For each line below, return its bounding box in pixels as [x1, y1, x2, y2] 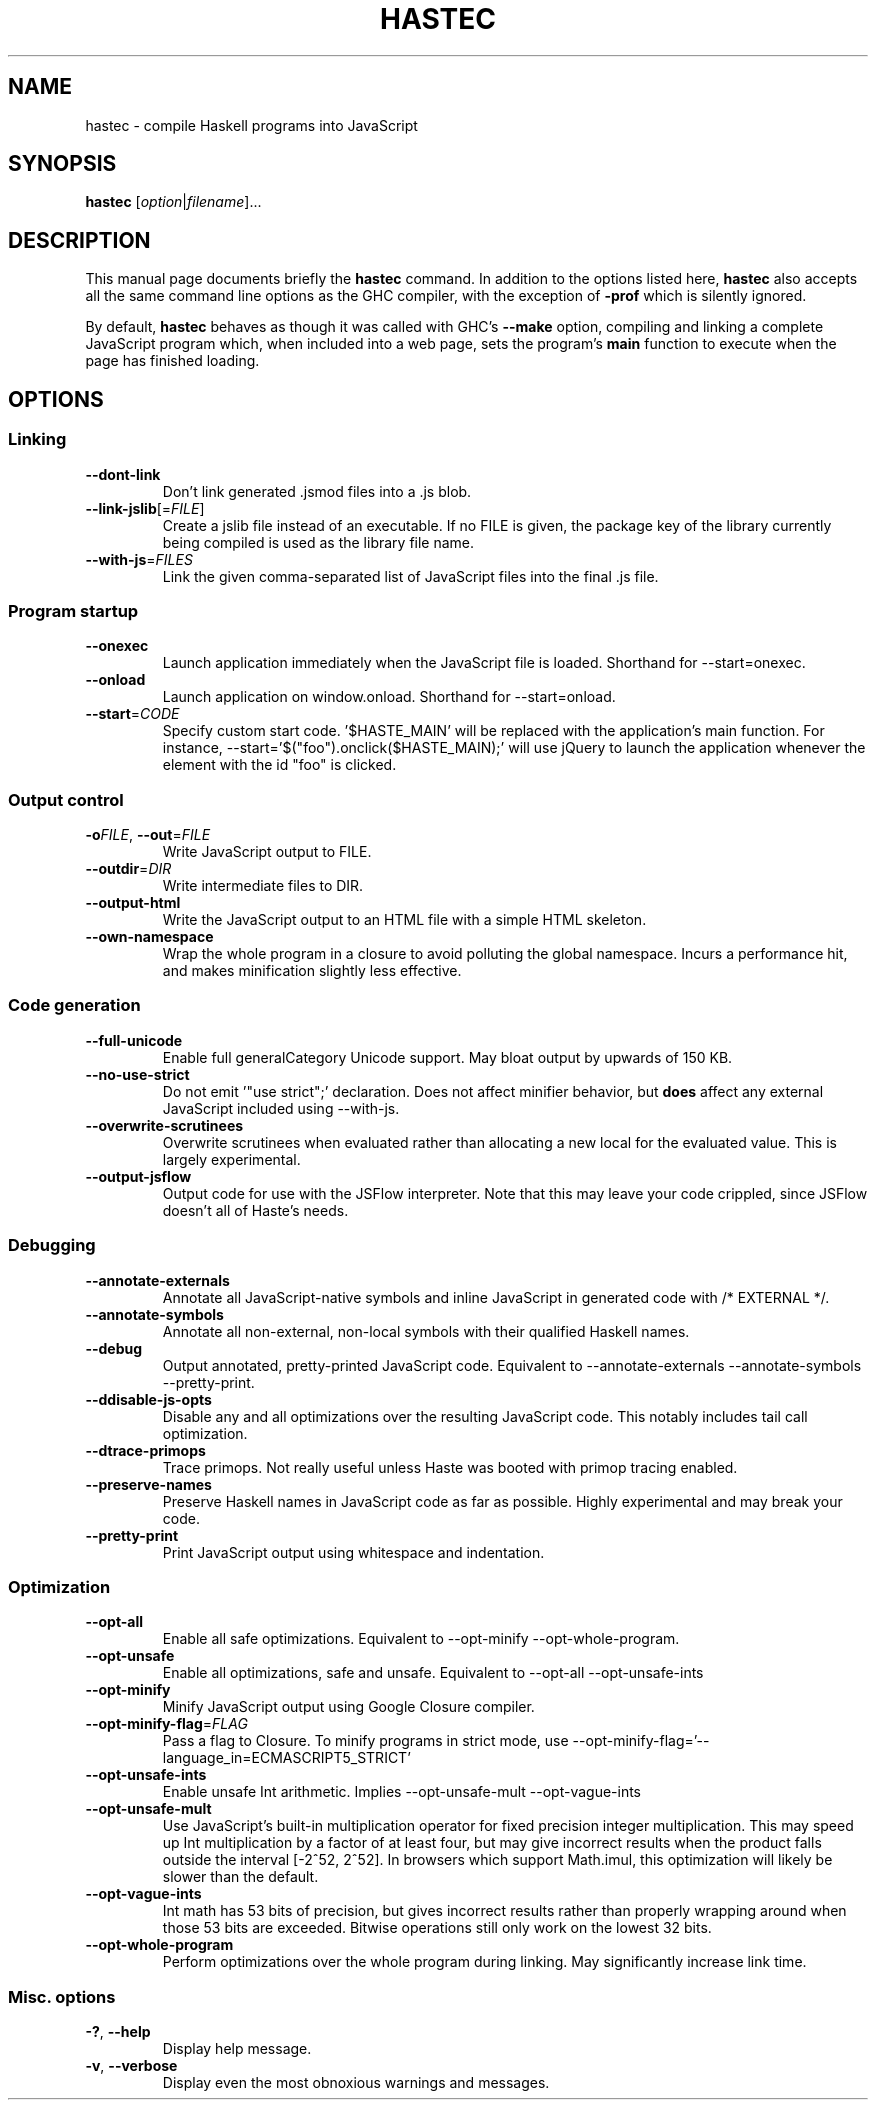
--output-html [85, 894, 181, 911]
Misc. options [8, 1986, 116, 2007]
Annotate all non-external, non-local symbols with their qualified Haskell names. [162, 1322, 690, 1340]
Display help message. [162, 2040, 312, 2057]
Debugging [8, 1235, 96, 1256]
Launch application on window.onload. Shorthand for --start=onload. [162, 688, 616, 706]
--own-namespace [85, 928, 214, 945]
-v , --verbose [85, 2057, 178, 2074]
